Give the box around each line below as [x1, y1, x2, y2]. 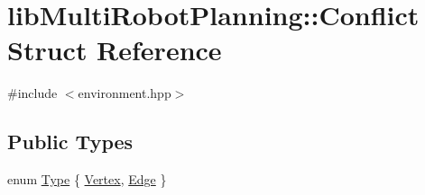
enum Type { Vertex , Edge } [7, 170, 167, 189]
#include [7, 84, 58, 102]
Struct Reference [7, 31, 222, 68]
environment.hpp [78, 84, 171, 102]
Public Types [7, 128, 134, 155]
